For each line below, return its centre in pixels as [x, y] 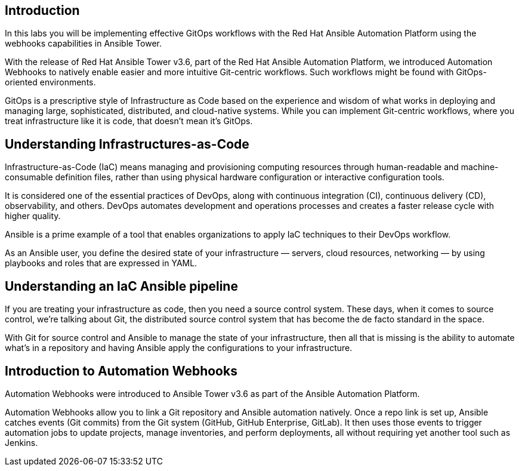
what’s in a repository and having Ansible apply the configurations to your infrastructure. [179, 348]
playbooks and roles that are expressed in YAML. [101, 263]
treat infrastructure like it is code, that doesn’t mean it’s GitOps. [129, 121]
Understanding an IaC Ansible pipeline [121, 286]
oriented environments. [50, 82]
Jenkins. [21, 442]
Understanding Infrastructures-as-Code [127, 144]
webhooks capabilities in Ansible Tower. [84, 44]
